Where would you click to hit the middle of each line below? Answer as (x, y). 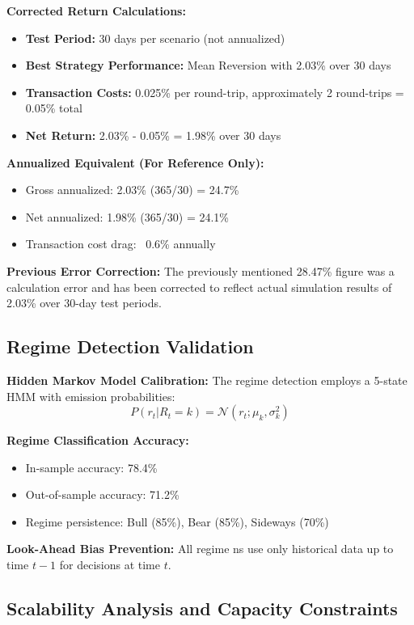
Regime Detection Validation (130, 346)
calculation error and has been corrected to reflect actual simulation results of (199, 287)
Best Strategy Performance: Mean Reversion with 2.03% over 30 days (208, 65)
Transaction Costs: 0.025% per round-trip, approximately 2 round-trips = (215, 92)
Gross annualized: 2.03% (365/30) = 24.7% (132, 190)
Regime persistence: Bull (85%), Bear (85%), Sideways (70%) (177, 521)
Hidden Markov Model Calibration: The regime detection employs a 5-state (207, 380)
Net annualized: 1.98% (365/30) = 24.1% (127, 216)
